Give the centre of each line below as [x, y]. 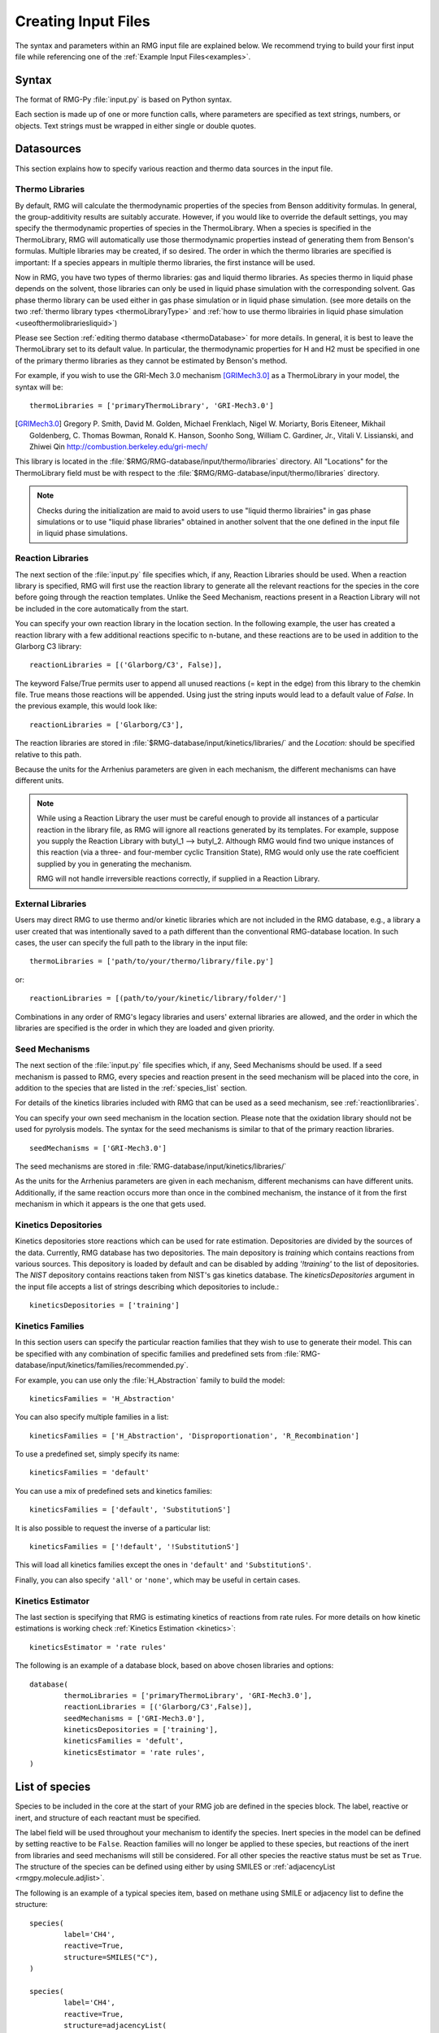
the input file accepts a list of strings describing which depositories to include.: [147, 1286]
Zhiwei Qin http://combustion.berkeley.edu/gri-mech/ [119, 446]
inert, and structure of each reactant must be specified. [108, 1818]
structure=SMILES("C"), [111, 1957]
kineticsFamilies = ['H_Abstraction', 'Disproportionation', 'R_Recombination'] [195, 1436]
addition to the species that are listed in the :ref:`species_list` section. [131, 1088]
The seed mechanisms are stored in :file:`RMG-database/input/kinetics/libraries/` [151, 1166]
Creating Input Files [83, 21]
